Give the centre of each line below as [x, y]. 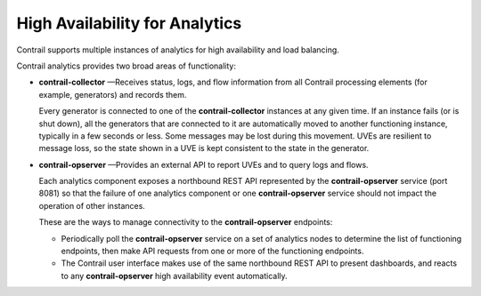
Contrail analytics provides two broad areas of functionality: [126, 66]
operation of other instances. [92, 205]
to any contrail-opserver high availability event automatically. [175, 276]
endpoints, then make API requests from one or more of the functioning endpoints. [212, 251]
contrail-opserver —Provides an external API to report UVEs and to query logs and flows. [204, 164]
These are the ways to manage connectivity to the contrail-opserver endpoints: [186, 222]
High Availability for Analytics [129, 23]
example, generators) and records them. [113, 94]
